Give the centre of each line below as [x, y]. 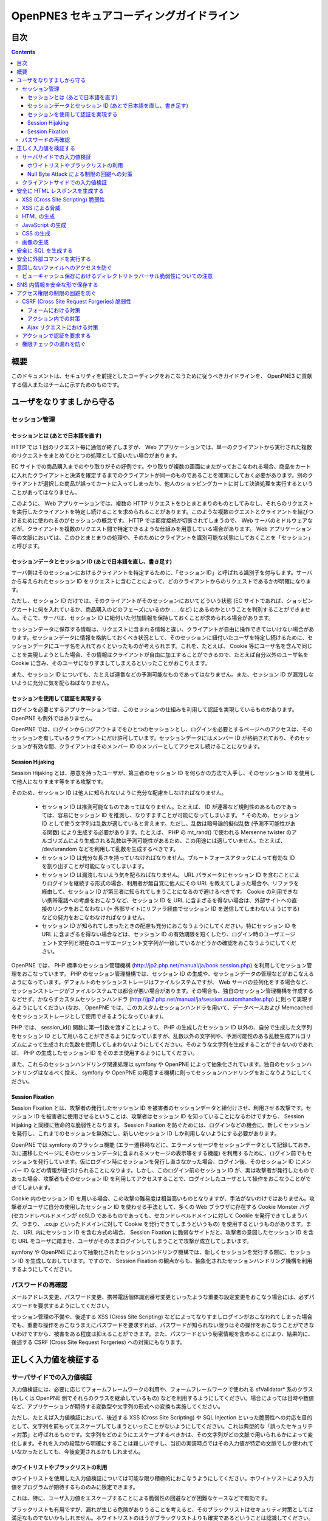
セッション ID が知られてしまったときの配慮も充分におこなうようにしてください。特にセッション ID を [169, 925]
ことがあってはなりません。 [46, 492]
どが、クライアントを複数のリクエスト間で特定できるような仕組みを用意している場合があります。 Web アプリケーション [162, 529]
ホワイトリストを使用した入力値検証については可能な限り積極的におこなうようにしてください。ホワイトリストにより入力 [162, 1478]
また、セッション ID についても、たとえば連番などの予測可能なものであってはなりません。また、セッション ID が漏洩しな [162, 674]
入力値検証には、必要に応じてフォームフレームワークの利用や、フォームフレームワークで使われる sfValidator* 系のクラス [162, 1390]
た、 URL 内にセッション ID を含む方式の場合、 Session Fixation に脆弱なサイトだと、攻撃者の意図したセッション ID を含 [162, 1233]
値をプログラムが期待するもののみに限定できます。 [75, 1487]
